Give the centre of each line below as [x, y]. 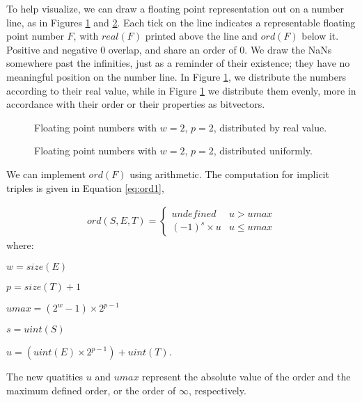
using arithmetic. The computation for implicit [229, 174]
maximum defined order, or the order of [91, 390]
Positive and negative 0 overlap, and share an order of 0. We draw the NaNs [169, 49]
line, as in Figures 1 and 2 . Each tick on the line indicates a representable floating [181, 22]
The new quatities [45, 377]
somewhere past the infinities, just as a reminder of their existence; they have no [178, 63]
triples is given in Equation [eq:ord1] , [85, 187]
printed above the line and [202, 36]
